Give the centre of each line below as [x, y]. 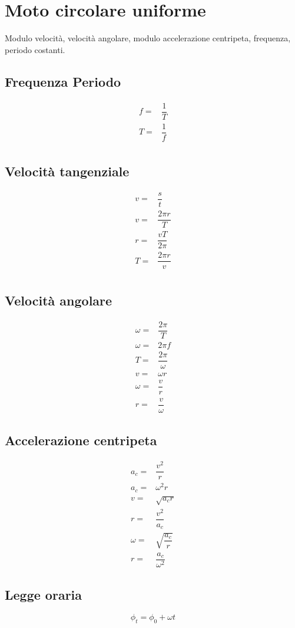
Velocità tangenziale [67, 171]
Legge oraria [44, 595]
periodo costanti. [35, 49]
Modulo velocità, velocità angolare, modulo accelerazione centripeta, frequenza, [148, 38]
